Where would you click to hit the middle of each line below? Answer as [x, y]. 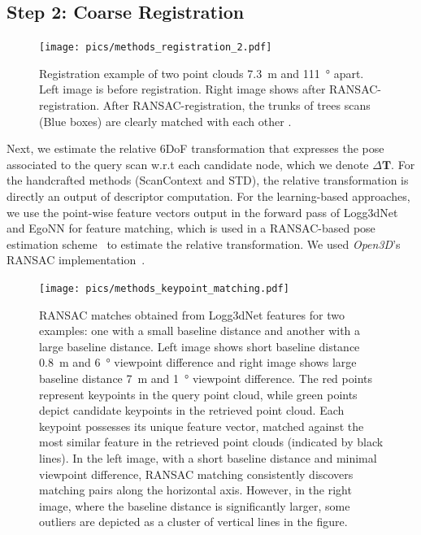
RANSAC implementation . [76, 260]
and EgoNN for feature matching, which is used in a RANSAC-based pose [191, 228]
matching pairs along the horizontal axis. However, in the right [195, 490]
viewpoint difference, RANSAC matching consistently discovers [196, 474]
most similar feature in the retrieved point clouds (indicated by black [211, 442]
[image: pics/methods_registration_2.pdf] [156, 48]
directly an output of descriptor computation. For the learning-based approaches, [208, 196]
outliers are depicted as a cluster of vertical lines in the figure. [193, 522]
